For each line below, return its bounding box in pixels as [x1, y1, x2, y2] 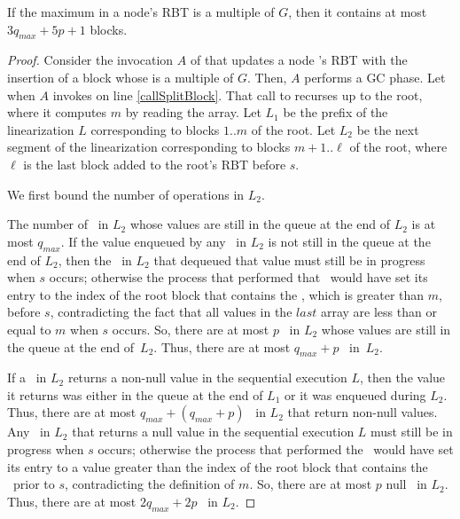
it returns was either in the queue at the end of [7, 385, 263, 404]
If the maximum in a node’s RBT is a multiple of [7, 3, 275, 20]
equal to [7, 319, 51, 338]
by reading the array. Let [125, 103, 261, 122]
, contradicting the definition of [65, 475, 235, 493]
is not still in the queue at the [268, 232, 431, 250]
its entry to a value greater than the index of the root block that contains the [7, 457, 428, 476]
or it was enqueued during [284, 385, 426, 404]
